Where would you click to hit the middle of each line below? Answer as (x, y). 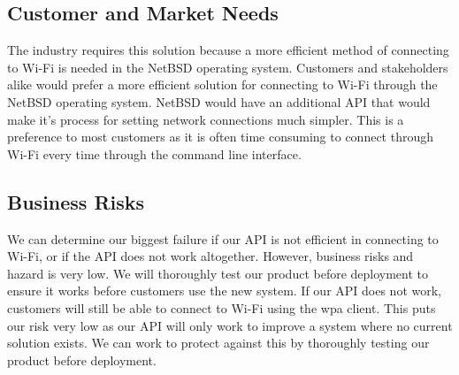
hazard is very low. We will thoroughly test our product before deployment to (218, 273)
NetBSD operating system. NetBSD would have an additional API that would (219, 101)
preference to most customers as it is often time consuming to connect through (221, 137)
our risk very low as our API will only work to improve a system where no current (230, 325)
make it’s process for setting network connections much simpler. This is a (206, 119)
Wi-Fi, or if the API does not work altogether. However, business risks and (210, 256)
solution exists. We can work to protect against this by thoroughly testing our (218, 343)
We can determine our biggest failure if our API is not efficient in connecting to (223, 238)
